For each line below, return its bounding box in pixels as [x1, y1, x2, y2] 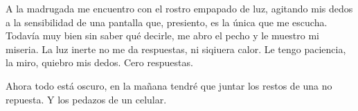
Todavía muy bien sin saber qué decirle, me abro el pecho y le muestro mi [6, 28, 320, 43]
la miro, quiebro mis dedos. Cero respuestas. [6, 55, 193, 70]
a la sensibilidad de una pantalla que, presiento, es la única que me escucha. [6, 14, 328, 29]
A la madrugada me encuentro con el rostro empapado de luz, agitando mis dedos [6, 1, 353, 15]
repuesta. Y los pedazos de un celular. [6, 92, 167, 106]
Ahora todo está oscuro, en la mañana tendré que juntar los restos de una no [6, 78, 332, 92]
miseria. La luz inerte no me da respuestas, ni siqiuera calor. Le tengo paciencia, [6, 41, 346, 56]
